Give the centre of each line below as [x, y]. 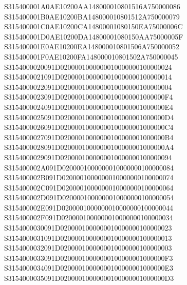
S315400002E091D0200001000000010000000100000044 [89, 207]
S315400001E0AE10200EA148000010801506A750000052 [92, 46]
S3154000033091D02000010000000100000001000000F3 [89, 258]
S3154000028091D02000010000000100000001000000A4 [89, 147]
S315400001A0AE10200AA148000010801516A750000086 [92, 6]
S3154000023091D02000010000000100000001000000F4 [89, 97]
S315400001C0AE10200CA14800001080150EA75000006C [93, 26]
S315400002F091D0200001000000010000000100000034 [89, 217]
